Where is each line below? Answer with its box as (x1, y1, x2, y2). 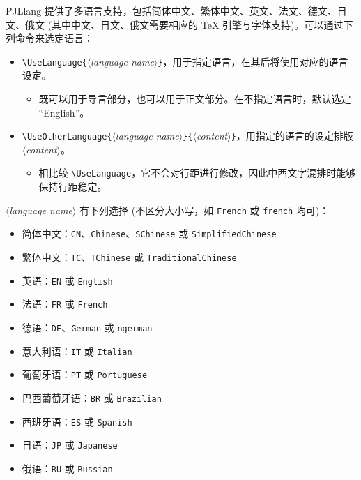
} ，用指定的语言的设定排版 (231, 128, 353, 143)
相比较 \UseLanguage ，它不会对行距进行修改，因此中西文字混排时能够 (38, 165, 356, 180)
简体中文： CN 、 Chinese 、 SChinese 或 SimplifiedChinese (22, 226, 277, 241)
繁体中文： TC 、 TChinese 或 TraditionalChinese (22, 250, 237, 264)
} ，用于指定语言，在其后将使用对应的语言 (158, 54, 348, 68)
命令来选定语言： (15, 31, 93, 45)
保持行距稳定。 (38, 179, 107, 194)
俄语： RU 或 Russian (22, 460, 113, 475)
